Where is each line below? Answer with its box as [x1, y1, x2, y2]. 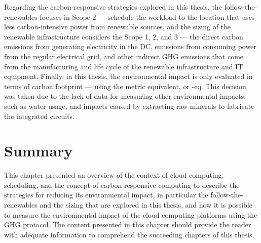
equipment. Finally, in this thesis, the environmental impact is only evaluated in [4, 71, 253, 82]
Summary [4, 140, 73, 161]
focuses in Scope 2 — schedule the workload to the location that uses [40, 11, 255, 22]
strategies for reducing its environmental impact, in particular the [4, 189, 208, 200]
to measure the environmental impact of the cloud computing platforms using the [4, 209, 257, 220]
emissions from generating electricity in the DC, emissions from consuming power [4, 41, 256, 52]
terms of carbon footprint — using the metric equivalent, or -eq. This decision [4, 80, 246, 91]
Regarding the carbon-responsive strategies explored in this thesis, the [4, 2, 222, 12]
